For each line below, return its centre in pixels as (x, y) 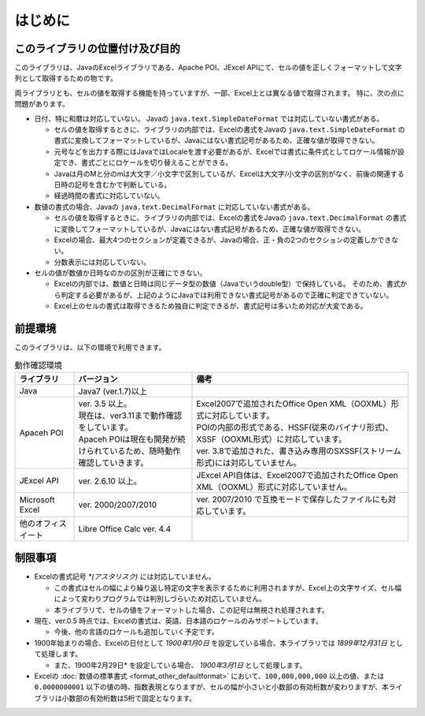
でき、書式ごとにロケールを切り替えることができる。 (146, 162)
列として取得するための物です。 (66, 78)
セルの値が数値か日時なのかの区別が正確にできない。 (120, 273)
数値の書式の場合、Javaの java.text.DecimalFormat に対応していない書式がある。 (174, 207)
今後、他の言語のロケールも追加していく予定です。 (137, 632)
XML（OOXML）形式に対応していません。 (274, 487)
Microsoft (37, 499)
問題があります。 (42, 104)
